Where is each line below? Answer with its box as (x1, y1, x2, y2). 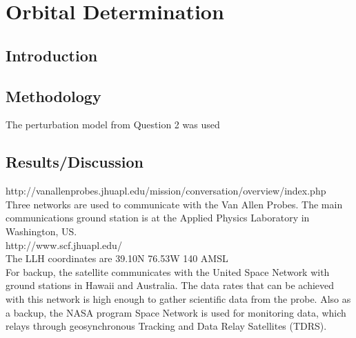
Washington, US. (6, 223, 77, 238)
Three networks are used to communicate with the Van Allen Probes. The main (6, 197, 343, 211)
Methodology (6, 85, 101, 106)
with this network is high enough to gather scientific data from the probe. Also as (6, 291, 351, 306)
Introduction (6, 44, 98, 66)
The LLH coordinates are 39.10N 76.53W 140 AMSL (6, 251, 228, 266)
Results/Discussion (6, 151, 144, 172)
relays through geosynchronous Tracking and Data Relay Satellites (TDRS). (6, 319, 327, 333)
